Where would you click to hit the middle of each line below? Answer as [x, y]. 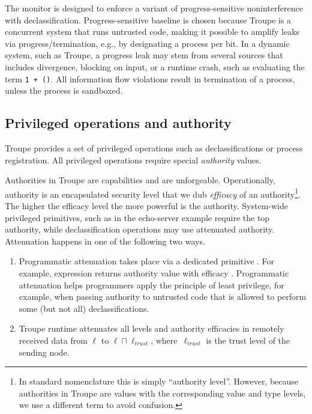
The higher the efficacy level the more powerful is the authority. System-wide [146, 206]
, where [164, 340]
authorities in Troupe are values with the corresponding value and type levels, [162, 393]
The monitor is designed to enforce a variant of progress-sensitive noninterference [154, 8]
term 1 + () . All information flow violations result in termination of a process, [150, 78]
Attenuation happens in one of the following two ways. [105, 241]
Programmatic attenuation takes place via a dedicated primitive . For [147, 261]
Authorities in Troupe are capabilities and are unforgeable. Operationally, [140, 180]
